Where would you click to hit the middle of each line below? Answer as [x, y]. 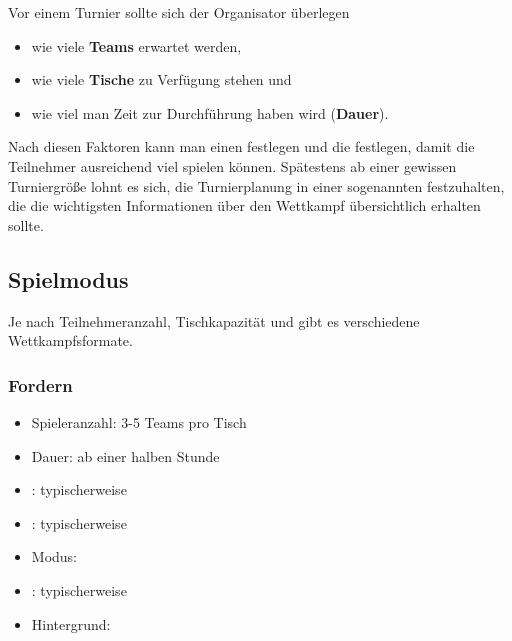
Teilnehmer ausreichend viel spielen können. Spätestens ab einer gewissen [232, 165]
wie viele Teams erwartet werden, [136, 45]
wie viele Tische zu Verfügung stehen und [161, 79]
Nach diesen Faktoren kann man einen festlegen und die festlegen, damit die [241, 146]
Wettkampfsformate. [70, 340]
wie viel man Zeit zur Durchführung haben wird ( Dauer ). [210, 112]
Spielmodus [68, 278]
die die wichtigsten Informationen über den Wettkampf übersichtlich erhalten [244, 205]
